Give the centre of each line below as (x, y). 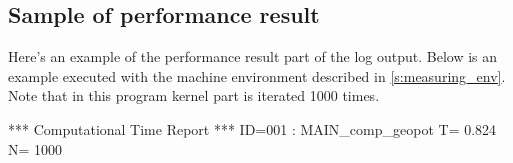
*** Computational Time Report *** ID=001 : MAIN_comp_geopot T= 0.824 (252, 128)
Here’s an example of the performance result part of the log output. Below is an (253, 56)
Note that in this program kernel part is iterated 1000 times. (194, 95)
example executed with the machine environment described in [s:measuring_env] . (257, 75)
